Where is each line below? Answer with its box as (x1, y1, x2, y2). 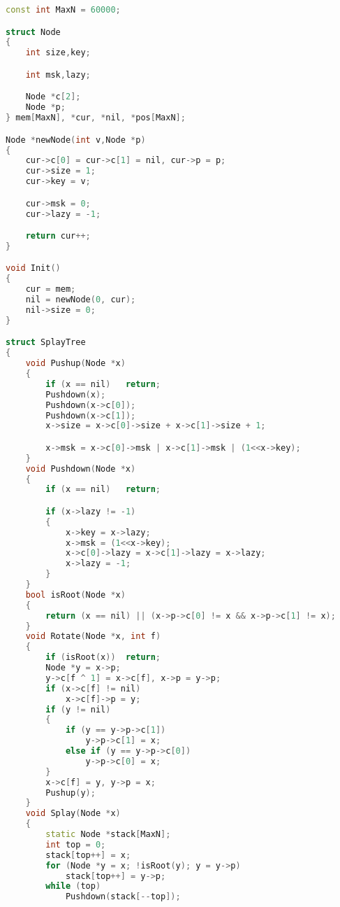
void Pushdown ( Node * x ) (25, 463, 136, 474)
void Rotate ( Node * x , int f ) (25, 631, 161, 642)
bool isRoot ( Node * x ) (25, 589, 126, 600)
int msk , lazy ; (25, 69, 91, 80)
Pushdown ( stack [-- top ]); (65, 892, 181, 902)
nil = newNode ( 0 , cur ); (25, 295, 136, 305)
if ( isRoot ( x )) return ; (45, 652, 161, 663)
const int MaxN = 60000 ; (6, 5, 121, 15)
